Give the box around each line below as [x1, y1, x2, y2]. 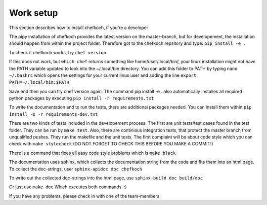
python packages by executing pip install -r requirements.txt [9, 95, 154, 101]
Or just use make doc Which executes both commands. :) [9, 184, 127, 190]
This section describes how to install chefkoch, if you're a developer [9, 25, 148, 31]
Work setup [9, 7, 58, 18]
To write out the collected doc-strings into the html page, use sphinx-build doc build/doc [9, 175, 203, 181]
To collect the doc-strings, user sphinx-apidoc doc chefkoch [9, 166, 142, 172]
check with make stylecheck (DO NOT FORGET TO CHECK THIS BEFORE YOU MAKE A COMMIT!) [9, 141, 214, 147]
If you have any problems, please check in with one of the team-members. [9, 193, 161, 199]
